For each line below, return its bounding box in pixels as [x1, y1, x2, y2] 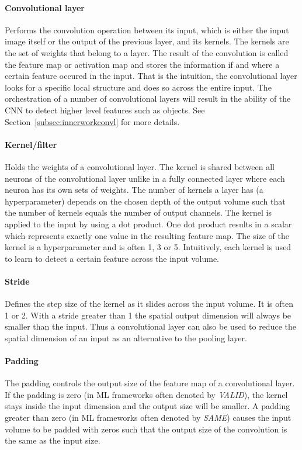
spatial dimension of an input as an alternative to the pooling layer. [5, 331, 247, 344]
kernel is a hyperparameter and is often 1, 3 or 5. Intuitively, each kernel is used [5, 241, 291, 253]
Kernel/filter [5, 138, 57, 150]
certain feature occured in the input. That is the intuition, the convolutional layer [5, 70, 297, 82]
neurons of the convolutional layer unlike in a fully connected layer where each [5, 172, 285, 184]
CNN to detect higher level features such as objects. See [5, 103, 205, 116]
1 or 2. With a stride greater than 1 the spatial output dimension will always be [5, 309, 291, 321]
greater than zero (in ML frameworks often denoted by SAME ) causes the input [5, 411, 291, 424]
